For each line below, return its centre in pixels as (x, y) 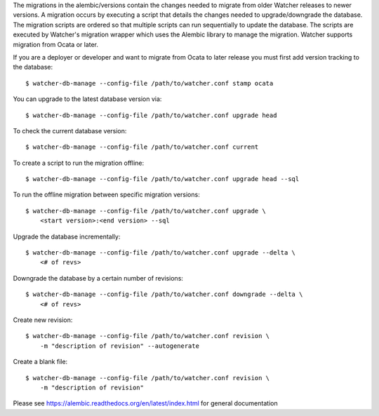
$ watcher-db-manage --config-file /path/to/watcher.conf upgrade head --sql (162, 179)
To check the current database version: (70, 130)
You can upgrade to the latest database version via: (87, 99)
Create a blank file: (40, 362)
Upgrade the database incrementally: (67, 236)
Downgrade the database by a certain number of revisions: (98, 278)
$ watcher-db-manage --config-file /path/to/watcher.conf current (142, 147)
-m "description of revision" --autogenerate (120, 346)
